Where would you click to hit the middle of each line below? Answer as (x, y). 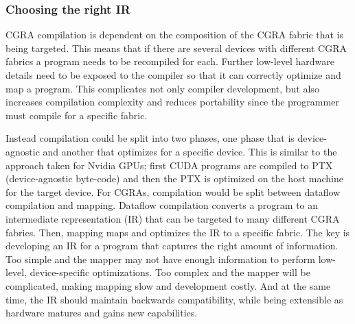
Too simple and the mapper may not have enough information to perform (160, 259)
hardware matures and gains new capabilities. (102, 313)
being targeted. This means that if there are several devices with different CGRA (176, 48)
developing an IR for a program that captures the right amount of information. (172, 246)
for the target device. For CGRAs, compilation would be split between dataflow (173, 191)
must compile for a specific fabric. (77, 115)
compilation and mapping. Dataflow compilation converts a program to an (162, 205)
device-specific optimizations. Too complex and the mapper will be (170, 272)
